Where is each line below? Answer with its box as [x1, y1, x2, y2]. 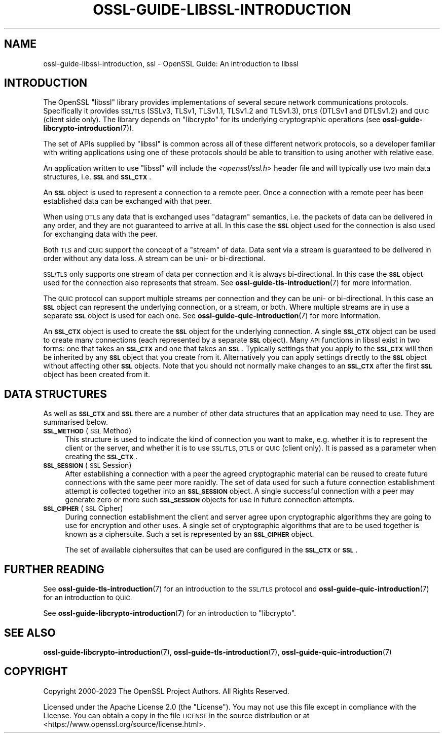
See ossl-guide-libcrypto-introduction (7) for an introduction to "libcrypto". [43, 609, 297, 618]
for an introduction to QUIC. [43, 593, 132, 602]
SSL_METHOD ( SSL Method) [43, 426, 132, 435]
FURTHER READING [4, 563, 104, 576]
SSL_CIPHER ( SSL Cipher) [43, 504, 123, 513]
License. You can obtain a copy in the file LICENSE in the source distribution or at [43, 711, 310, 720]
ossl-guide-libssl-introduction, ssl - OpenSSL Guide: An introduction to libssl [43, 59, 299, 68]
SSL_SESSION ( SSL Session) [43, 461, 132, 470]
